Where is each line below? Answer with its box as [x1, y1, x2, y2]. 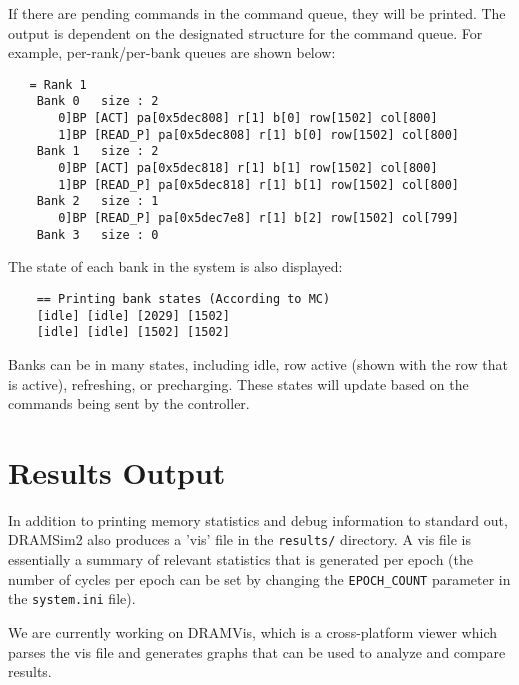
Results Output [8, 451, 226, 492]
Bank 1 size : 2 [36, 144, 159, 159]
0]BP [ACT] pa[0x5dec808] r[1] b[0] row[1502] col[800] [58, 111, 438, 126]
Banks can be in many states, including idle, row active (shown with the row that [8, 353, 508, 374]
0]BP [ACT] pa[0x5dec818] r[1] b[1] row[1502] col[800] [58, 161, 438, 176]
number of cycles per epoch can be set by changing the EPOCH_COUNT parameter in [8, 568, 511, 589]
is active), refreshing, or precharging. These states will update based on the [8, 373, 469, 394]
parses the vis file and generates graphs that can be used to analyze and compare [8, 641, 506, 662]
